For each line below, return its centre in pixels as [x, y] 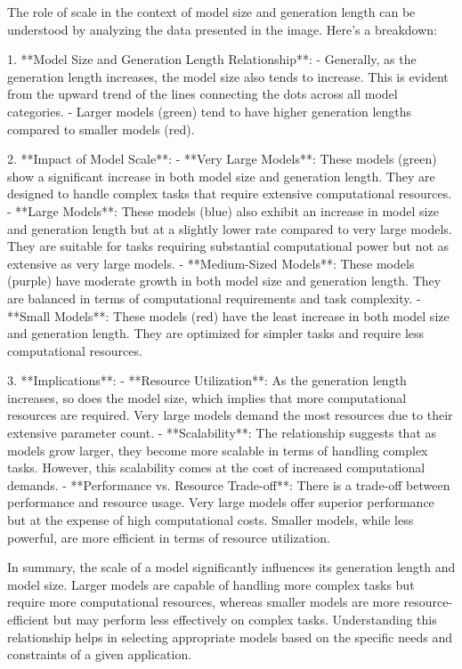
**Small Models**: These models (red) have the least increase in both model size [228, 315]
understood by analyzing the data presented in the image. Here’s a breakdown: [223, 29]
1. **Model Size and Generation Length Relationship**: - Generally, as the [212, 59]
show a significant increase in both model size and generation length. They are [221, 176]
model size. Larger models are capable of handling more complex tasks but [211, 584]
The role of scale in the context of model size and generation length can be [211, 12]
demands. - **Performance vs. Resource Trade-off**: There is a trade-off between [229, 484]
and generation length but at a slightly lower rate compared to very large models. [230, 228]
